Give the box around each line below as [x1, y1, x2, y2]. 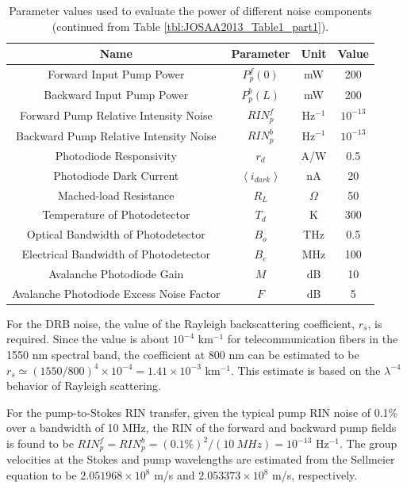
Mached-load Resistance [58, 186, 175, 203]
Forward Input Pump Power [48, 66, 185, 82]
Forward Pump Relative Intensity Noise [19, 106, 213, 123]
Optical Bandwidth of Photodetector [26, 226, 205, 243]
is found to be [6, 435, 74, 451]
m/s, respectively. [272, 467, 358, 483]
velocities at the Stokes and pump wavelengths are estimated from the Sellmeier [6, 451, 395, 468]
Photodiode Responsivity [55, 147, 177, 163]
